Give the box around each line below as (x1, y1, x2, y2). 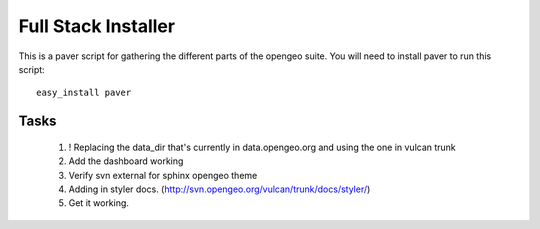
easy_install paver (36, 87, 132, 99)
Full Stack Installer (18, 15, 175, 37)
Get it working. (68, 197, 130, 209)
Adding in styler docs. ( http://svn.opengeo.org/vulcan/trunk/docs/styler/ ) (68, 183, 371, 195)
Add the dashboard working (68, 155, 184, 167)
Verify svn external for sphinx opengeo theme (68, 169, 258, 181)
